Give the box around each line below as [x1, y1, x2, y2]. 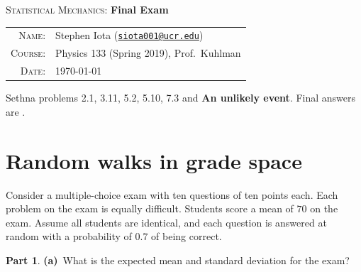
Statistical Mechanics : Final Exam [6, 2, 169, 16]
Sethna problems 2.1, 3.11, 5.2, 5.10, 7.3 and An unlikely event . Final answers [6, 90, 356, 105]
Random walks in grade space [6, 146, 302, 175]
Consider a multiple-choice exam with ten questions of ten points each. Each [6, 187, 338, 202]
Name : [18, 28, 46, 43]
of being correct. [151, 229, 222, 244]
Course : [11, 45, 46, 60]
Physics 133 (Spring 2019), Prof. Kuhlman [55, 45, 241, 60]
